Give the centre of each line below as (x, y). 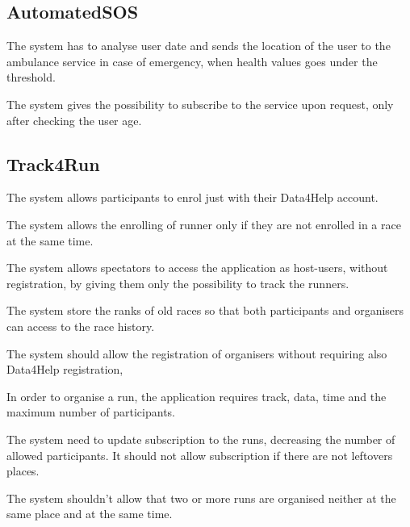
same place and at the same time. (90, 514)
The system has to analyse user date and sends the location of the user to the (199, 46)
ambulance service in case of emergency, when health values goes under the (192, 61)
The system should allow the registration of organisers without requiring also (197, 353)
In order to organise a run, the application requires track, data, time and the (197, 396)
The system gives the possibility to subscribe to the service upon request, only (200, 104)
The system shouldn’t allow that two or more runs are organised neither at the (201, 498)
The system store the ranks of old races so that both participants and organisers (205, 310)
